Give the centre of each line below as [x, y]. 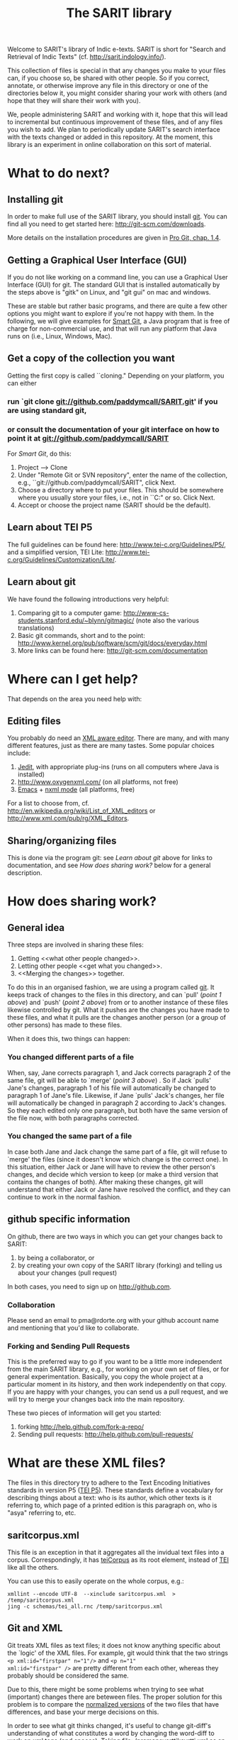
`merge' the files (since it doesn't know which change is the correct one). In [118, 1159]
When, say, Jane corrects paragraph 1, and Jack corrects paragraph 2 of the [119, 1072]
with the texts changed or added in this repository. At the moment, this [110, 137]
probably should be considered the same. [68, 1675]
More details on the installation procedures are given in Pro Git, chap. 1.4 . [114, 238]
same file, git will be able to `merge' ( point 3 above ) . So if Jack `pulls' [109, 1080]
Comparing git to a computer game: [70, 612]
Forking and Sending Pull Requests [69, 1346]
